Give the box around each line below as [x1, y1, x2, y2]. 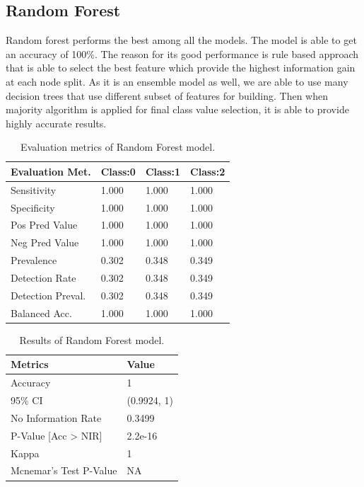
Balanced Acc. [11, 305, 72, 320]
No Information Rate [11, 410, 102, 425]
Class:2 [190, 164, 225, 178]
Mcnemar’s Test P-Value [11, 463, 117, 478]
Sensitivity [11, 182, 57, 197]
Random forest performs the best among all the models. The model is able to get [6, 33, 357, 47]
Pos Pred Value [11, 217, 78, 232]
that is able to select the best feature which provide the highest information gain [6, 60, 356, 75]
